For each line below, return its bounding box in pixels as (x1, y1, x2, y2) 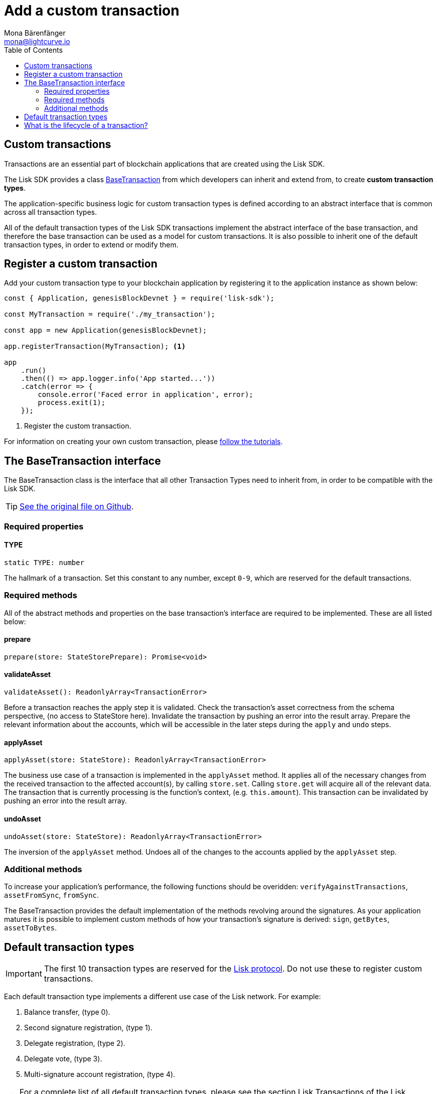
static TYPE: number (4, 558, 85, 567)
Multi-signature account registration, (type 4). (24, 1070, 175, 1079)
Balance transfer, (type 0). (24, 1008, 110, 1017)
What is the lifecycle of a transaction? (24, 120, 148, 129)
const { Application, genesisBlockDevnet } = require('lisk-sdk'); (4, 294, 275, 303)
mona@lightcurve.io (4, 37, 70, 46)
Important (6, 969, 42, 979)
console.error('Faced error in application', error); (38, 390, 254, 399)
